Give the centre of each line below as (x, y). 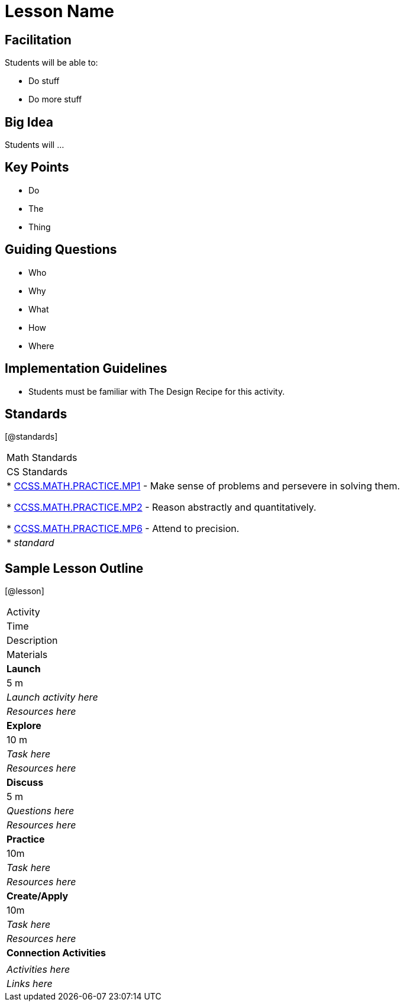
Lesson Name (59, 11)
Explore (24, 726)
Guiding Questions (61, 250)
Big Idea (29, 122)
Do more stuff (55, 99)
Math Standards (42, 458)
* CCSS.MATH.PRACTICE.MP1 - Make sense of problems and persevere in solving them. (203, 486)
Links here (30, 984)
